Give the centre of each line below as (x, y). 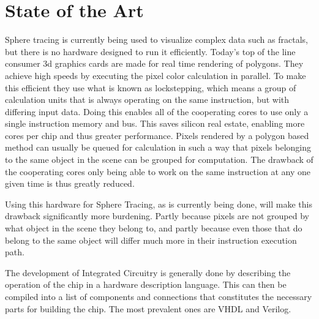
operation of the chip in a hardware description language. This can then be (146, 284)
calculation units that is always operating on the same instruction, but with (147, 99)
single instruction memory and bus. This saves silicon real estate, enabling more (155, 123)
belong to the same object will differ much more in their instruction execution (151, 240)
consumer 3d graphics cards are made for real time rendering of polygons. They (154, 63)
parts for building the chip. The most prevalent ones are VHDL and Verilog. (148, 308)
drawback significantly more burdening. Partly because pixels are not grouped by (157, 216)
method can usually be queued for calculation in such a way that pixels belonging (158, 147)
